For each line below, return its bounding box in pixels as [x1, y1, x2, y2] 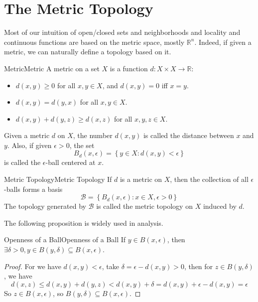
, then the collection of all [170, 174, 249, 184]
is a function [110, 63, 148, 73]
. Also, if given [7, 140, 52, 150]
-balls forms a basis [4, 183, 63, 194]
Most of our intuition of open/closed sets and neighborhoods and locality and [4, 27, 241, 37]
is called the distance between [143, 130, 234, 141]
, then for [184, 261, 213, 271]
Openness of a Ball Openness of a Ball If [4, 234, 126, 245]
